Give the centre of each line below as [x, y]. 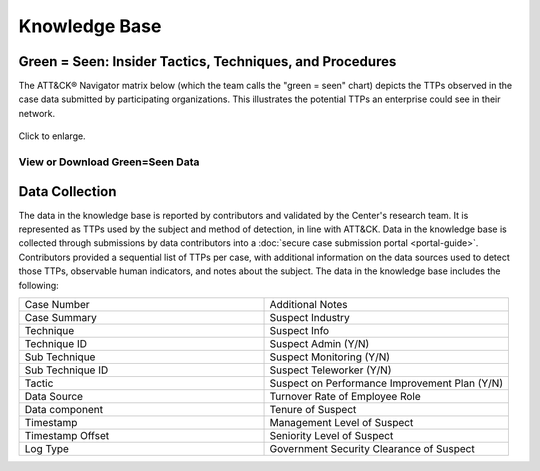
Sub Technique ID [66, 370]
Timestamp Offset [67, 436]
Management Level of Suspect [341, 423]
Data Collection [67, 191]
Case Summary [60, 318]
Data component [64, 410]
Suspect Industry [309, 318]
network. [37, 113]
